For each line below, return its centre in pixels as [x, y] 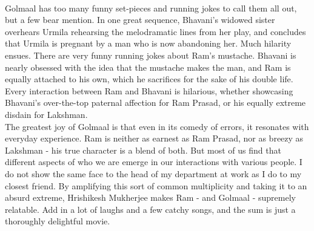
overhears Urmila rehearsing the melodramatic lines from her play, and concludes [155, 31]
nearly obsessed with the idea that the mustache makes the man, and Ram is [148, 67]
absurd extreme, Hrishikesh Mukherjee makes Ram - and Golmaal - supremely [150, 197]
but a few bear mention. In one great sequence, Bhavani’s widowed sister [140, 20]
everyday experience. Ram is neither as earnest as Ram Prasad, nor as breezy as [154, 138]
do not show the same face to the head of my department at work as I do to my [153, 173]
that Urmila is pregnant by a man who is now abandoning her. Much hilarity [148, 43]
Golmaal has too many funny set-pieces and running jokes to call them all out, [151, 8]
